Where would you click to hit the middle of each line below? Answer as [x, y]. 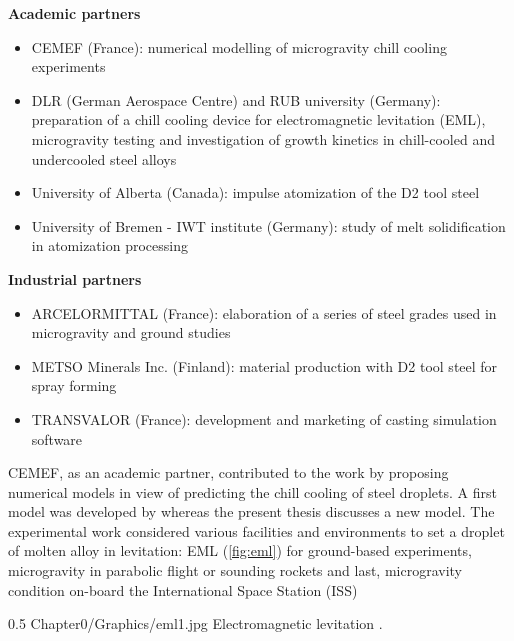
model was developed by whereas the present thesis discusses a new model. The [251, 511]
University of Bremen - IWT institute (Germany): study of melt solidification [268, 225]
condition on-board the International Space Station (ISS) [183, 589]
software [57, 438]
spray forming [74, 385]
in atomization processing [109, 245]
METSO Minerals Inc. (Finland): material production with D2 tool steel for [264, 365]
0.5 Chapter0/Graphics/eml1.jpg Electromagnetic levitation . [195, 623]
